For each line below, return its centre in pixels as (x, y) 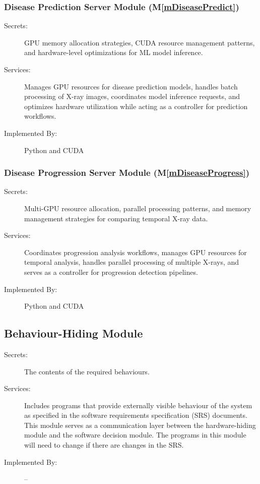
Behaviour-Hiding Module (74, 333)
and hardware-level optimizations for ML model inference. (114, 52)
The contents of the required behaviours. (87, 371)
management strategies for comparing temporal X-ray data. (116, 218)
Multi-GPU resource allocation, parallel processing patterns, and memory (138, 208)
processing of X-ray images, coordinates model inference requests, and (132, 96)
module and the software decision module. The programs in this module (135, 435)
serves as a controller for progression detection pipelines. (111, 272)
